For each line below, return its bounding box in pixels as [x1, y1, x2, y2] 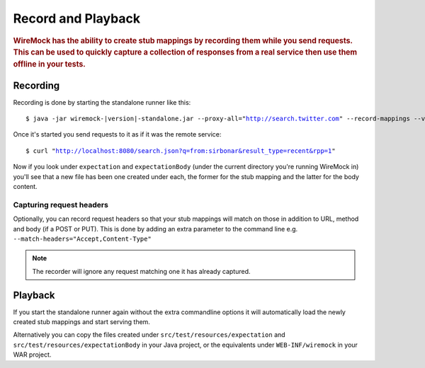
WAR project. [13, 350, 52, 359]
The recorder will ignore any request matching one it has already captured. [32, 267, 251, 275]
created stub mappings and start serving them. [13, 318, 150, 326]
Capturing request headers [13, 200, 109, 209]
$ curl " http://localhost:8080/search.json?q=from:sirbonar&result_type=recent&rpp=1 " [25, 146, 336, 155]
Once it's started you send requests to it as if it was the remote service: [13, 130, 222, 139]
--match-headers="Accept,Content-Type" [13, 234, 152, 243]
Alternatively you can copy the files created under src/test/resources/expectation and [13, 330, 286, 339]
